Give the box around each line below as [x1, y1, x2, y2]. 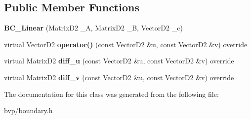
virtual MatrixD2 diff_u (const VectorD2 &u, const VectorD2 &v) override [4, 56, 234, 66]
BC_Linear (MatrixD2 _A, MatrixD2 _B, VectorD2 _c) [4, 23, 183, 33]
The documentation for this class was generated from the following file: [4, 89, 219, 99]
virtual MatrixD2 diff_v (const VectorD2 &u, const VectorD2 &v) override [4, 72, 234, 82]
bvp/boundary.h [4, 105, 53, 116]
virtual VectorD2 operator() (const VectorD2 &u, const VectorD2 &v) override [4, 39, 248, 49]
